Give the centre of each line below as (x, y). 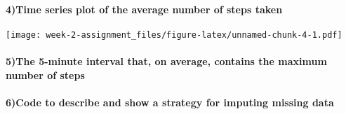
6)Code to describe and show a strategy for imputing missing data (170, 102)
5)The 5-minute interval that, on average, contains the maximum (166, 61)
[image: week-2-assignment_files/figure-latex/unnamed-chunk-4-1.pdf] (174, 35)
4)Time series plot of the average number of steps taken (144, 9)
